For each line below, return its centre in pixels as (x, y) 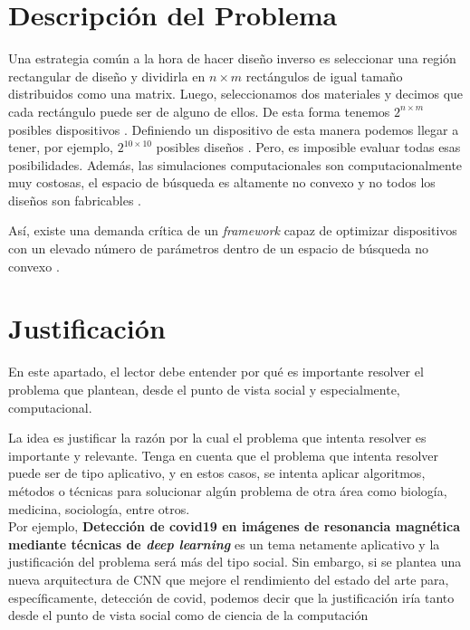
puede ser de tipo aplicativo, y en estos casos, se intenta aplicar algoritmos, (217, 473)
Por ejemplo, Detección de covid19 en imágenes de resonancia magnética (235, 526)
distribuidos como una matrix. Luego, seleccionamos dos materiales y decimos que (236, 94)
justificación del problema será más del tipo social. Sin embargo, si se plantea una (235, 562)
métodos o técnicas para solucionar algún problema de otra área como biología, (228, 490)
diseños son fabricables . (75, 200)
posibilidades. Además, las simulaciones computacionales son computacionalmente (235, 164)
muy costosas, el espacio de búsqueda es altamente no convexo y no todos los (222, 182)
